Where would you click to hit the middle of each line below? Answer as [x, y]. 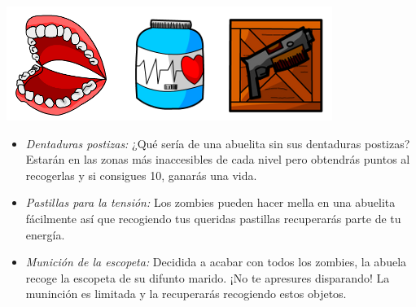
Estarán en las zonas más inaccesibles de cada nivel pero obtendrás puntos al [218, 159]
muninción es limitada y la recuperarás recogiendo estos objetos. [186, 294]
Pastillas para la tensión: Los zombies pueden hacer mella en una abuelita [210, 202]
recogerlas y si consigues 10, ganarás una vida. [141, 175]
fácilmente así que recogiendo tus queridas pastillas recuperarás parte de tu [213, 218]
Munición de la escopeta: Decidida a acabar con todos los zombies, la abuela [216, 262]
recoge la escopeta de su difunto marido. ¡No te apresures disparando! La [208, 277]
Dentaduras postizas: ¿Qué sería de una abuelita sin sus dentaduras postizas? [218, 143]
